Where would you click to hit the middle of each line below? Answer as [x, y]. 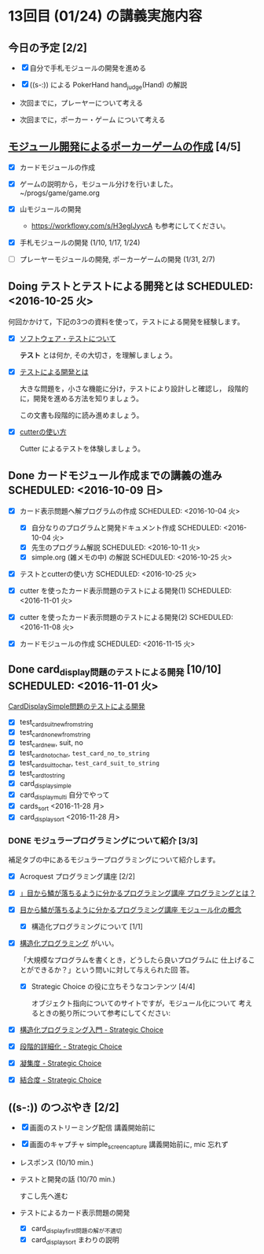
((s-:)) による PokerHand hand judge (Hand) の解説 [108, 86]
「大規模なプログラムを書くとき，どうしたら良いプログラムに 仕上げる [134, 960]
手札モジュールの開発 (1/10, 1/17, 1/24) [80, 242]
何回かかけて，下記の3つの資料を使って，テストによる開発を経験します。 [126, 321]
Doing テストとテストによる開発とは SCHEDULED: [131, 287]
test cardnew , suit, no [51, 743]
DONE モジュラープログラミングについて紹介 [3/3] [103, 841]
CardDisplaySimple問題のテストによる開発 [77, 706]
